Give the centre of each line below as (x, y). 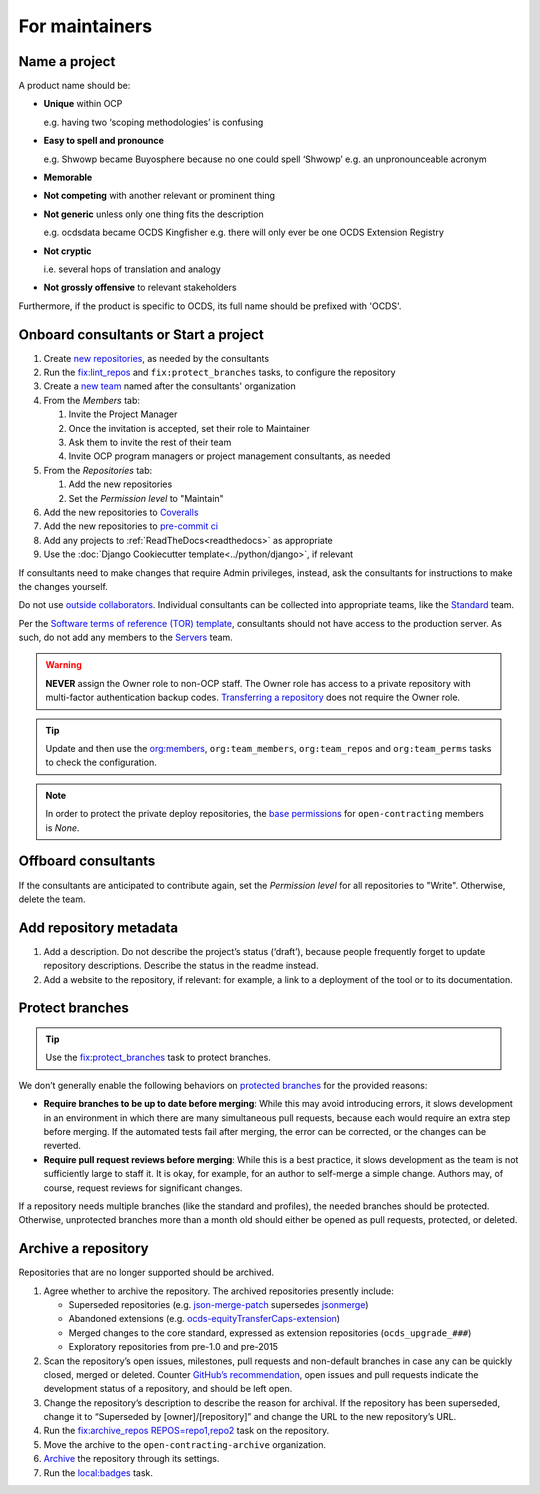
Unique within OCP (83, 104)
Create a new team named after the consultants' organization (170, 386)
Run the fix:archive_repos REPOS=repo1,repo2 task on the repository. (186, 1431)
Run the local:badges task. (98, 1472)
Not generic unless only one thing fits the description (153, 214)
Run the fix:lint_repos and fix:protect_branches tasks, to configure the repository (219, 372)
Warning (63, 665)
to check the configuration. (101, 762)
